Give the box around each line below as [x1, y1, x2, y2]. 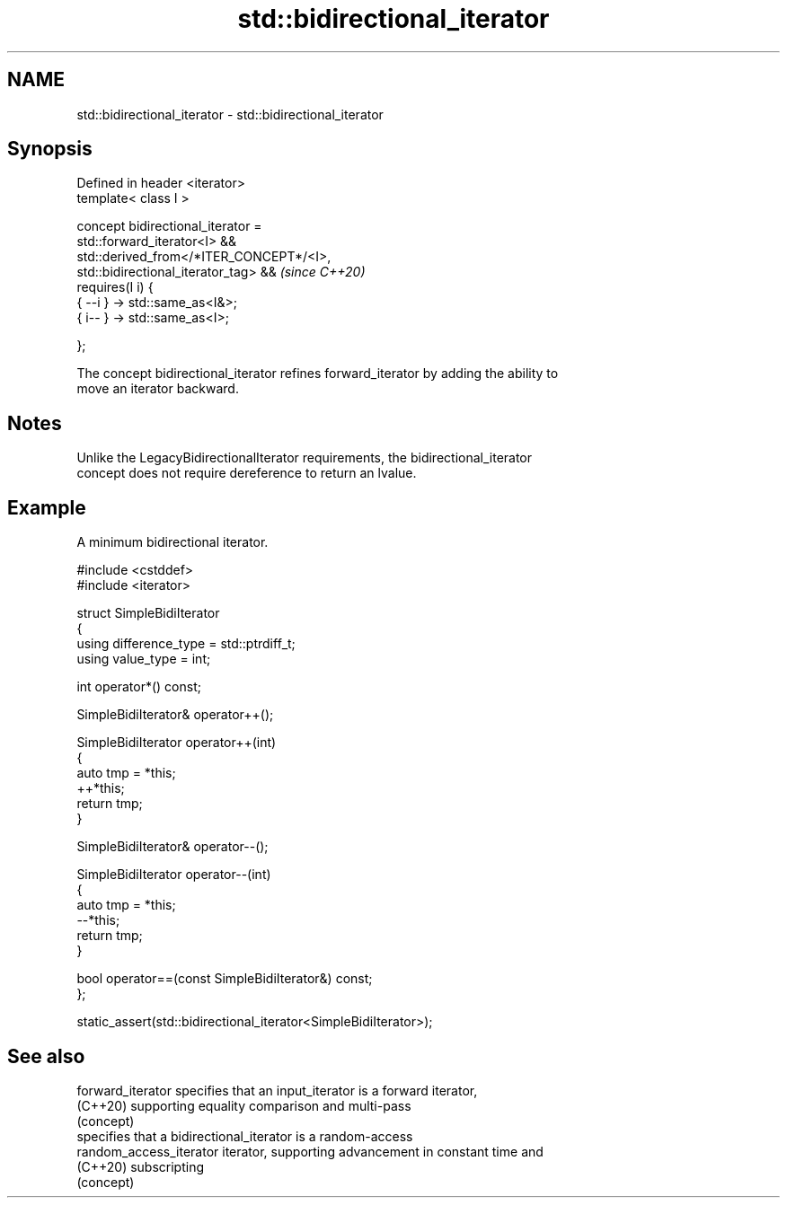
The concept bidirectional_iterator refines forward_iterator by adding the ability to [76, 365, 559, 382]
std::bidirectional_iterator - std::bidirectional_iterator [76, 106, 384, 122]
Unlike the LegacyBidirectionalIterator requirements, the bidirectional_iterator [76, 450, 533, 466]
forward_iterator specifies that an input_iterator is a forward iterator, [76, 1082, 478, 1098]
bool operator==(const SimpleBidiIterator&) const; [76, 971, 373, 987]
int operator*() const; [76, 679, 201, 695]
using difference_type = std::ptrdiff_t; [76, 636, 296, 652]
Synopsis [7, 137, 93, 161]
